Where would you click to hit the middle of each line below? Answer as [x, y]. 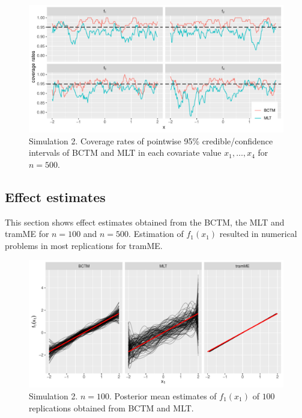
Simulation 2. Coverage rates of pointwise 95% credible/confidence [151, 140]
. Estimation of [156, 234]
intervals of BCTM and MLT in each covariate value [125, 152]
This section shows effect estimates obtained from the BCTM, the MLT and [145, 222]
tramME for [27, 234]
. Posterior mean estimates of [163, 395]
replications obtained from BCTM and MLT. [111, 407]
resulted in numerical [258, 234]
